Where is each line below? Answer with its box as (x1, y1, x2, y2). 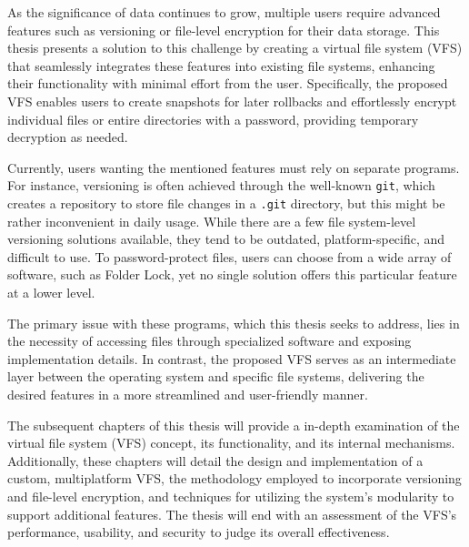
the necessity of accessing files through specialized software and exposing (7, 331, 412, 350)
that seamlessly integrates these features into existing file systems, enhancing (7, 56, 435, 75)
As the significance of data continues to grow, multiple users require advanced (7, 3, 441, 21)
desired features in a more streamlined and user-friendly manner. (7, 385, 368, 403)
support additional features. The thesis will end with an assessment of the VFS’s (7, 504, 457, 523)
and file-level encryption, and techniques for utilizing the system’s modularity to (7, 486, 454, 505)
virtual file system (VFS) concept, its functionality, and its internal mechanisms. (7, 433, 455, 452)
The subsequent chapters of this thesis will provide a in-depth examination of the (7, 415, 460, 434)
